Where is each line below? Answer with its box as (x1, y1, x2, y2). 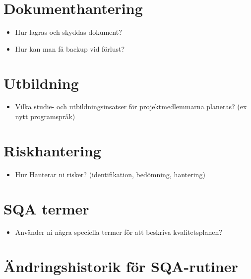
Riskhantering (3, 140, 101, 160)
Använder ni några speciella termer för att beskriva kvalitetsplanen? (15, 227, 222, 237)
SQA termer (3, 198, 89, 218)
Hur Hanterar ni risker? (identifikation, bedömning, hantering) (15, 169, 205, 179)
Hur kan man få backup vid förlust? (15, 43, 125, 54)
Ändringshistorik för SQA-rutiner (3, 256, 238, 277)
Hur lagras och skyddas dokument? (15, 27, 122, 37)
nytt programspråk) (15, 111, 75, 122)
